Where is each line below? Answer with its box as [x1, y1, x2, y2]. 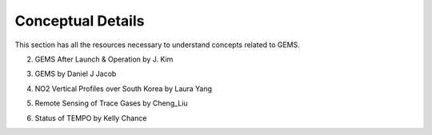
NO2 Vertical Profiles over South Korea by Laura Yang [34, 84, 212, 93]
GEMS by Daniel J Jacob [34, 69, 117, 79]
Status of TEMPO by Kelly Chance [34, 113, 147, 123]
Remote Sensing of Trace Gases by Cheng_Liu [34, 98, 188, 108]
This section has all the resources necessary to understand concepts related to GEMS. [14, 40, 300, 50]
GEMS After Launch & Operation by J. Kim [34, 54, 174, 64]
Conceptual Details [14, 12, 145, 30]
